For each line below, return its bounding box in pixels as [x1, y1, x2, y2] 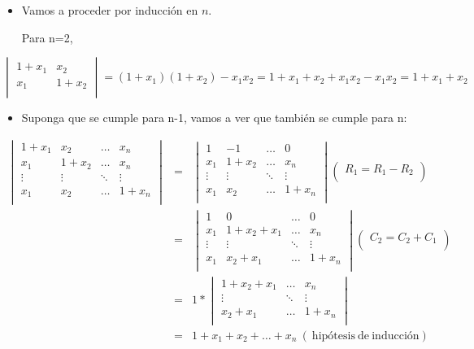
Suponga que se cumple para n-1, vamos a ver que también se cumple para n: [21, 109, 407, 126]
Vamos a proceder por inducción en [21, 2, 198, 18]
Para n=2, [21, 28, 73, 46]
